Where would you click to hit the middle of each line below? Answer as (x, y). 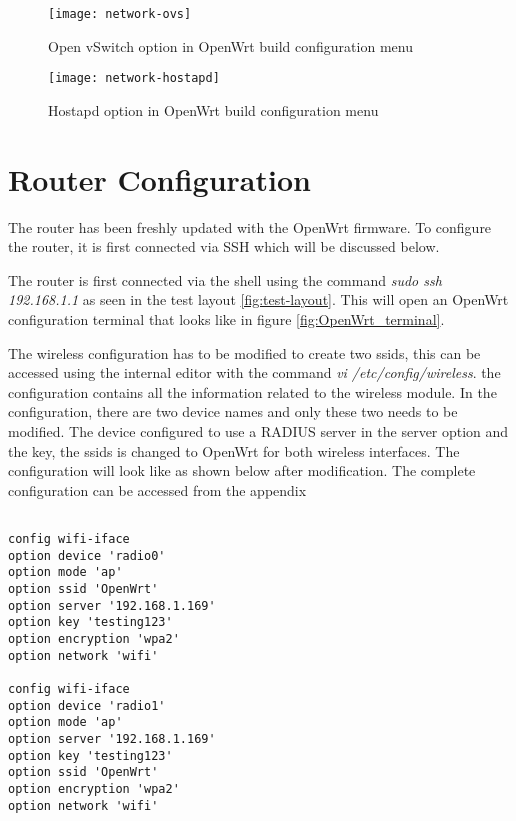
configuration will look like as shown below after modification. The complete (242, 470)
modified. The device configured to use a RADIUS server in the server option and (258, 430)
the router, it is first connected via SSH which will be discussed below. (224, 246)
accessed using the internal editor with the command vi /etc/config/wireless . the (254, 372)
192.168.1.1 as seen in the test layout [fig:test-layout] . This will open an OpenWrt (258, 299)
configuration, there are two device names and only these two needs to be (233, 411)
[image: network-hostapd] (134, 78)
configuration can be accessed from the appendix (157, 489)
